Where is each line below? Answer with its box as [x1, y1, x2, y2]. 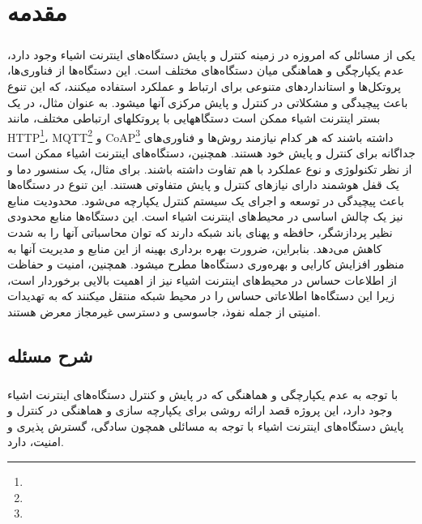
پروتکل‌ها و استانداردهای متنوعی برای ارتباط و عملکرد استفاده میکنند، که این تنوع [7, 77, 401, 94]
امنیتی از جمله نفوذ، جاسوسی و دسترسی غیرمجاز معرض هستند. [7, 303, 321, 320]
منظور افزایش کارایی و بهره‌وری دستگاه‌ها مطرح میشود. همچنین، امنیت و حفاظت [7, 256, 405, 273]
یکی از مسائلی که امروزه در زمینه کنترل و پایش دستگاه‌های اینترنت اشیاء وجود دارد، [7, 45, 416, 62]
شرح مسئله [7, 342, 93, 367]
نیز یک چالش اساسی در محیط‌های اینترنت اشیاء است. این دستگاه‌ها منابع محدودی [7, 208, 403, 225]
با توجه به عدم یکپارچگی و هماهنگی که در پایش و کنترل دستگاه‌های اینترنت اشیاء [7, 385, 399, 402]
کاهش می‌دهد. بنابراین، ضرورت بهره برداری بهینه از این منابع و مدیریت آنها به [7, 239, 382, 256]
